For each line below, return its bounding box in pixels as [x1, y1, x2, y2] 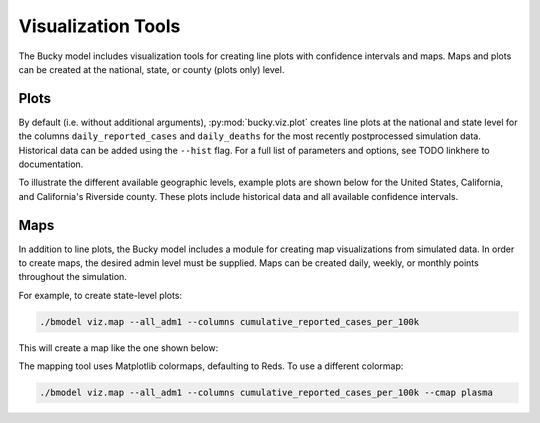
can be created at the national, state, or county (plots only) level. [18, 63, 285, 75]
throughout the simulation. [18, 271, 127, 283]
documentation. [18, 158, 84, 170]
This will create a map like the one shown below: [18, 341, 219, 354]
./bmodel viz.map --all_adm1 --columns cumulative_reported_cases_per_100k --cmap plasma [39, 387, 494, 399]
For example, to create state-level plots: [18, 289, 183, 301]
